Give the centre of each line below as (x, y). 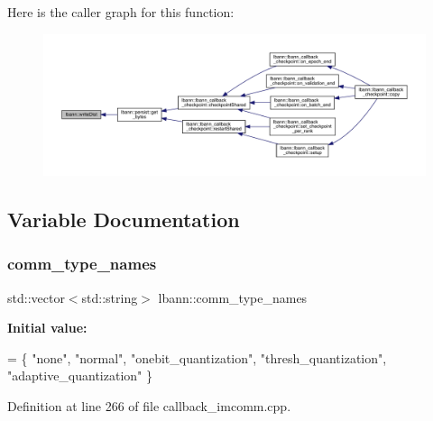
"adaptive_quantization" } (80, 375)
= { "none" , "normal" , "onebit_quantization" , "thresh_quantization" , (197, 357)
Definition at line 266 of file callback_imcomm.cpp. (149, 405)
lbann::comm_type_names (233, 297)
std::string (110, 297)
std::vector (36, 297)
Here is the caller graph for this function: (121, 12)
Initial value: (47, 328)
